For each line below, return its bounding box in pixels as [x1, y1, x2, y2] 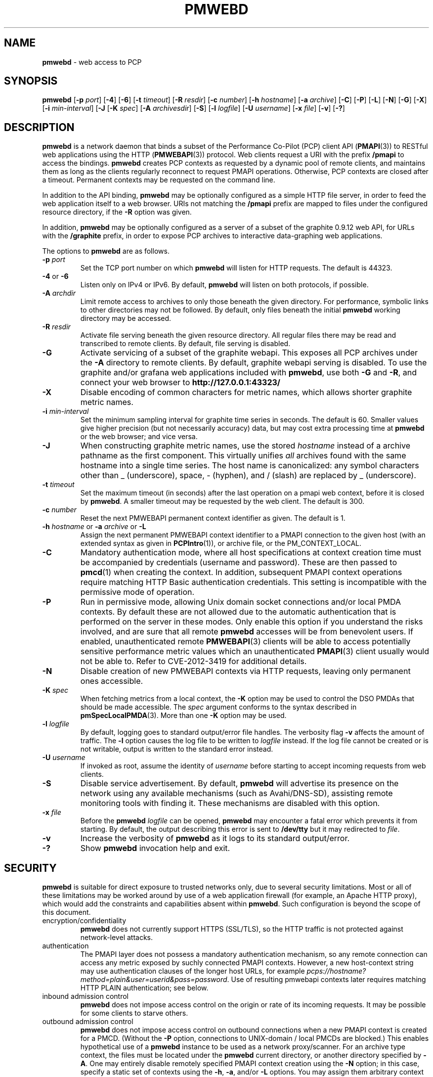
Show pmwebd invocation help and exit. [80, 843, 230, 853]
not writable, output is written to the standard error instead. [80, 745, 273, 754]
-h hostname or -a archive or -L [42, 522, 146, 531]
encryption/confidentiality [42, 916, 127, 925]
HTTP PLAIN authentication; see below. [80, 984, 209, 992]
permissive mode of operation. [80, 587, 195, 597]
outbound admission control [42, 1017, 133, 1026]
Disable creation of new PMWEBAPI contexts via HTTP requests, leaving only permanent [80, 666, 411, 676]
